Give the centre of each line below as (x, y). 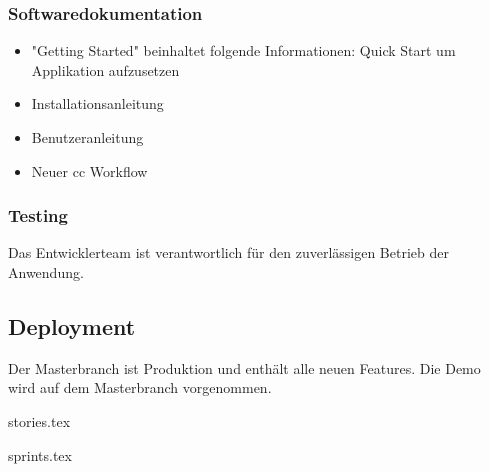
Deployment (72, 325)
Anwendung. (46, 272)
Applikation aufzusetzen (105, 69)
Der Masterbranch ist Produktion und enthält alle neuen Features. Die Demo (244, 367)
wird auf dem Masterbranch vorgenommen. (140, 387)
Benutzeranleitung (87, 137)
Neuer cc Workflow (89, 170)
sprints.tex (40, 454)
